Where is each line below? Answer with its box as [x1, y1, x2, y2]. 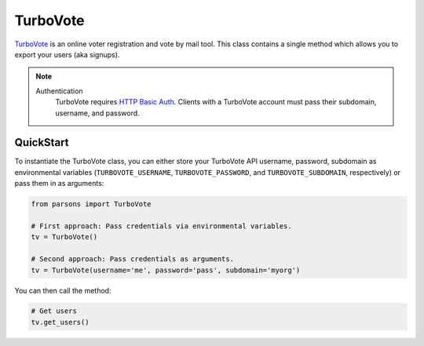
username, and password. [55, 108, 141, 118]
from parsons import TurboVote [31, 200, 152, 209]
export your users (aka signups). [14, 49, 120, 59]
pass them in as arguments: [14, 179, 104, 188]
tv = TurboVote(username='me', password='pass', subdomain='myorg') [31, 265, 301, 275]
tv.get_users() [31, 318, 90, 326]
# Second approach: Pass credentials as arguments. [31, 255, 235, 264]
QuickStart [14, 136, 70, 149]
